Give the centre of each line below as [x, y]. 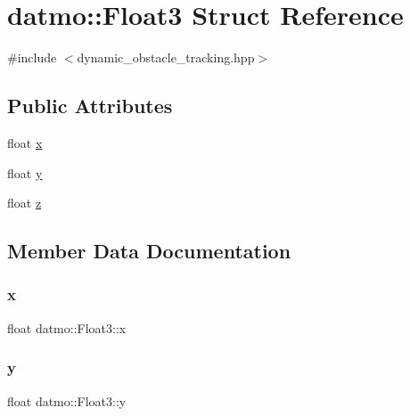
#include [32, 57]
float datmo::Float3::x [67, 327]
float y [25, 172]
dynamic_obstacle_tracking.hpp [166, 57]
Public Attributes [90, 106]
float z [25, 203]
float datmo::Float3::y [67, 400]
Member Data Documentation [149, 251]
